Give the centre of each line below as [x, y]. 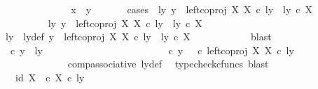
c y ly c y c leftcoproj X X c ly [152, 50]
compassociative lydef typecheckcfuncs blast [168, 64]
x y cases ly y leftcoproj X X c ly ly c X [192, 9]
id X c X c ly [50, 77]
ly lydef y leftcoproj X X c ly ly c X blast [138, 37]
